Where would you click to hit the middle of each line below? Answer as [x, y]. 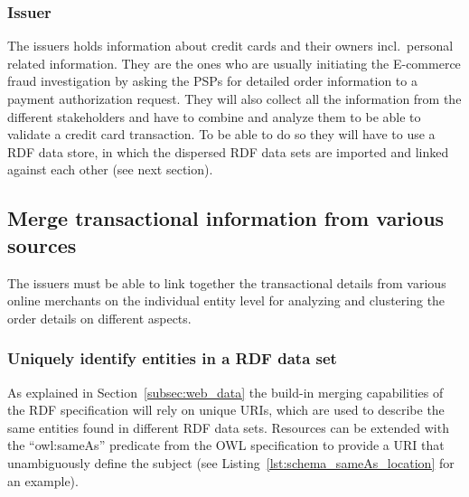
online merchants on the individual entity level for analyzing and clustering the [226, 300]
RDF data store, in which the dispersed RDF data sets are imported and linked [228, 151]
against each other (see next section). [110, 169]
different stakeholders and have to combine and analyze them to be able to [214, 116]
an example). [43, 480]
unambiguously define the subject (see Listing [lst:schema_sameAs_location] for [231, 462]
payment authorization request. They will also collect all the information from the [234, 98]
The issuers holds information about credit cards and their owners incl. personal [230, 46]
